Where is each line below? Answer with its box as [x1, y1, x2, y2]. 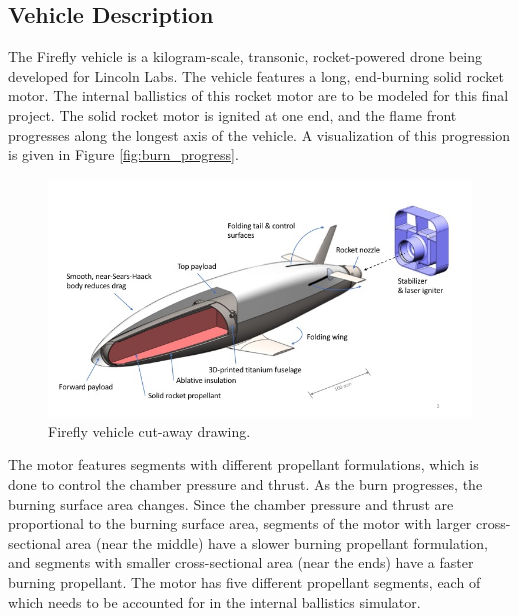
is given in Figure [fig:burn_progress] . [8, 144, 239, 165]
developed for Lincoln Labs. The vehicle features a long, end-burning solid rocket [8, 65, 504, 86]
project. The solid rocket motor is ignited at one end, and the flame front [8, 104, 457, 125]
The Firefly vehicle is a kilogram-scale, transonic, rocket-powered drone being [8, 46, 482, 67]
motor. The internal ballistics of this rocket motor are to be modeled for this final [8, 85, 509, 106]
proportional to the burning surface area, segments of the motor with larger [8, 513, 472, 534]
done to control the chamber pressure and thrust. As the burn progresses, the [8, 474, 483, 495]
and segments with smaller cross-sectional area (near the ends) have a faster [8, 552, 474, 573]
